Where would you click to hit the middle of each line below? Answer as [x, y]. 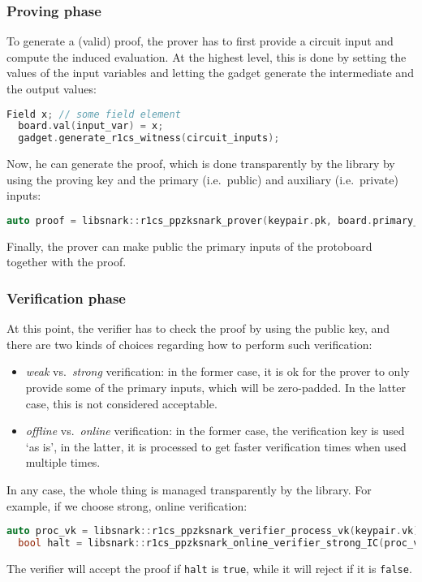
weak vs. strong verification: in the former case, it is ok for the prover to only [217, 371]
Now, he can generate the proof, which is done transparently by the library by [201, 164]
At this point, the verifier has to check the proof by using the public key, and [198, 328]
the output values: [52, 88]
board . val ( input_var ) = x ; [91, 126]
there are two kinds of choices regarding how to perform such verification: [189, 344]
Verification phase [66, 297]
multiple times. [63, 462]
